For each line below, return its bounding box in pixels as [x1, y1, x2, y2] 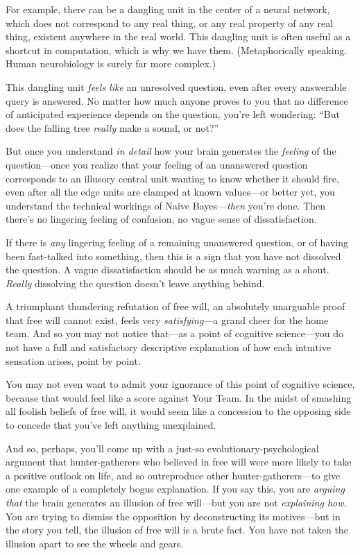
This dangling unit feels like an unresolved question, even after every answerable [6, 79, 347, 94]
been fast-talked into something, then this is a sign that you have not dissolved [6, 248, 341, 263]
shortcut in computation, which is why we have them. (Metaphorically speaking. [6, 42, 348, 57]
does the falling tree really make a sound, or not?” [6, 120, 219, 135]
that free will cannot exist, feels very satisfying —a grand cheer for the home [6, 312, 329, 327]
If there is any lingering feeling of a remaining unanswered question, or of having [6, 234, 349, 249]
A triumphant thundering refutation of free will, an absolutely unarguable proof [6, 299, 345, 314]
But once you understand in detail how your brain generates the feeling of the [6, 144, 336, 158]
